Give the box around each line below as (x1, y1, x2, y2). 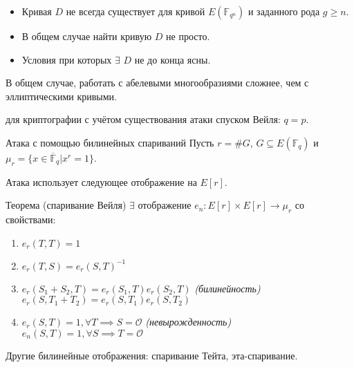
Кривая (21, 4, 52, 18)
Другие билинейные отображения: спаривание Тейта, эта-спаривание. (6, 348, 298, 362)
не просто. (166, 29, 210, 43)
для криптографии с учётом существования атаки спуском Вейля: (6, 112, 281, 126)
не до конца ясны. (134, 52, 211, 66)
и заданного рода (248, 4, 320, 18)
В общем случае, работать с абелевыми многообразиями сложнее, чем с (6, 75, 309, 90)
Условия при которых (21, 52, 112, 66)
